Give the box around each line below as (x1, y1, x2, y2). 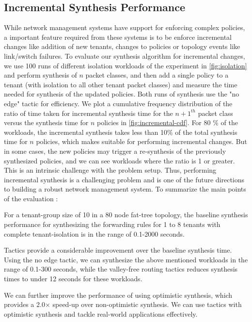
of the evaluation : (4, 193, 58, 203)
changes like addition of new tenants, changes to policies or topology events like (4, 41, 240, 51)
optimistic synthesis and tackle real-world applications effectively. (4, 308, 198, 319)
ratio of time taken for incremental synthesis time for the (4, 108, 173, 118)
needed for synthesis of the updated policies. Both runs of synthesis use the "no (4, 89, 239, 99)
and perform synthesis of (4, 70, 77, 80)
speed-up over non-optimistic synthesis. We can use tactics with (52, 299, 242, 309)
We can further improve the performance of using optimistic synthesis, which (4, 290, 233, 300)
